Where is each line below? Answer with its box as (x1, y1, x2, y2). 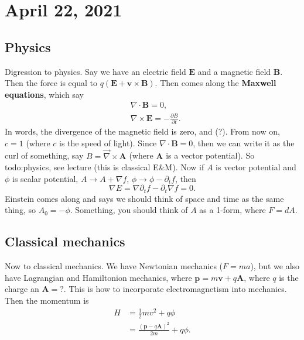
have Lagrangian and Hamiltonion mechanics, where (5, 271, 192, 283)
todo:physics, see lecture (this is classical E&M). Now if (5, 161, 204, 173)
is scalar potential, (12, 172, 78, 184)
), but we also (250, 260, 300, 272)
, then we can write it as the (193, 136, 295, 149)
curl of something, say (5, 149, 84, 162)
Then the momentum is (5, 294, 89, 307)
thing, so (5, 204, 36, 216)
